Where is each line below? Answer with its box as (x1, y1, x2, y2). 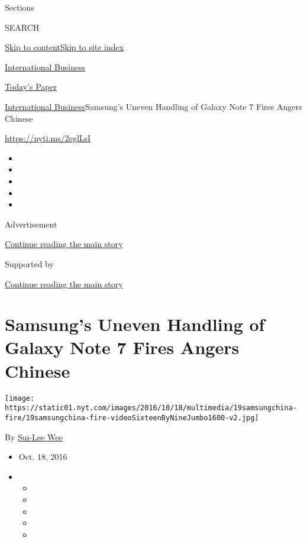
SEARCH (5, 21, 40, 33)
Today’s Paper (5, 80, 57, 93)
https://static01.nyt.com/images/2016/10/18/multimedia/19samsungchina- (5, 404, 297, 413)
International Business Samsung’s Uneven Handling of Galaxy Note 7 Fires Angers (5, 100, 302, 112)
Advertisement (5, 218, 57, 230)
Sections (5, 1, 34, 13)
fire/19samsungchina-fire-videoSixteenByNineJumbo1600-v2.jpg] (5, 413, 259, 422)
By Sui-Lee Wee (5, 430, 63, 443)
